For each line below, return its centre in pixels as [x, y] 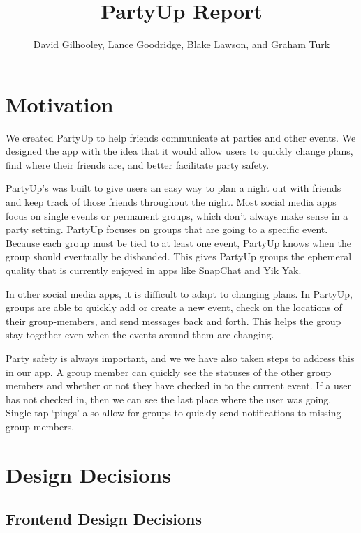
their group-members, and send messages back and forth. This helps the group [174, 321]
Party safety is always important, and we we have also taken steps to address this [180, 358]
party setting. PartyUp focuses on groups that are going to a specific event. [167, 229]
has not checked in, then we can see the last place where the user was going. [169, 399]
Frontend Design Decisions [104, 519]
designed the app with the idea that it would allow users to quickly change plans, [179, 151]
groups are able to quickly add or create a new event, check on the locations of [174, 307]
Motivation [60, 104]
